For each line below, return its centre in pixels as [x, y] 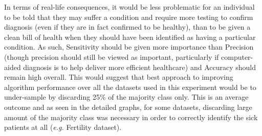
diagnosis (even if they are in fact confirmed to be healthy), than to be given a [127, 27]
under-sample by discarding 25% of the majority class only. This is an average [126, 97]
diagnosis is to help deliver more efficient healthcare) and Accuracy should [139, 67]
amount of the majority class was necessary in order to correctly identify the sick [131, 117]
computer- [237, 56]
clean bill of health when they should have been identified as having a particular [130, 37]
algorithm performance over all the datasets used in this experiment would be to [130, 87]
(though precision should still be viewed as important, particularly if [112, 56]
